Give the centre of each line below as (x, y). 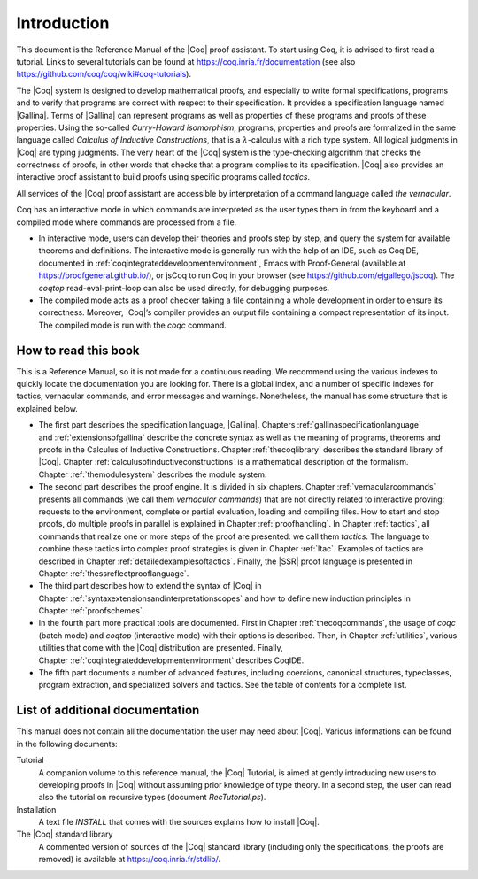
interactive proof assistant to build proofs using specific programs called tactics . (163, 177)
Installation (36, 809)
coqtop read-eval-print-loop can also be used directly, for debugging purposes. (184, 288)
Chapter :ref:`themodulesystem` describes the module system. (153, 474)
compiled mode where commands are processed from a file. (127, 222)
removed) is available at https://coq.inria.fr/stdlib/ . (130, 860)
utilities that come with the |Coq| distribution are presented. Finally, (161, 648)
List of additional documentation (108, 710)
